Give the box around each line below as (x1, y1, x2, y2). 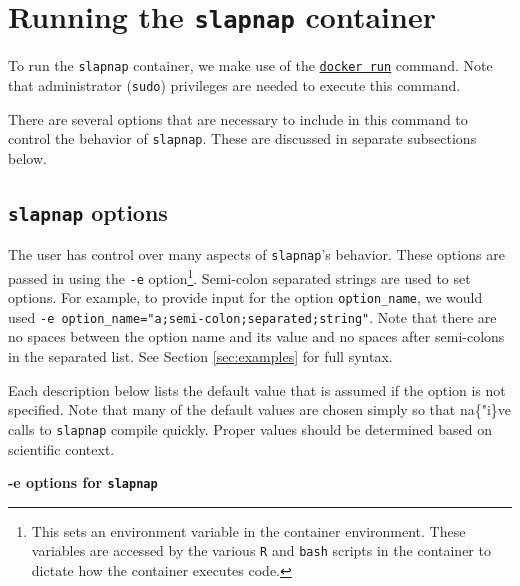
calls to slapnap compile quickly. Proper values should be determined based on (8, 418, 492, 439)
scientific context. (8, 438, 115, 459)
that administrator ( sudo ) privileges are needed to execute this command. (8, 74, 461, 95)
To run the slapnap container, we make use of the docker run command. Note (8, 55, 493, 76)
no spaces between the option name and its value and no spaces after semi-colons (8, 326, 505, 347)
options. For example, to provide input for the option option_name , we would (8, 287, 483, 308)
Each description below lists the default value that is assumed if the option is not (8, 379, 506, 400)
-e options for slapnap (8, 472, 158, 493)
